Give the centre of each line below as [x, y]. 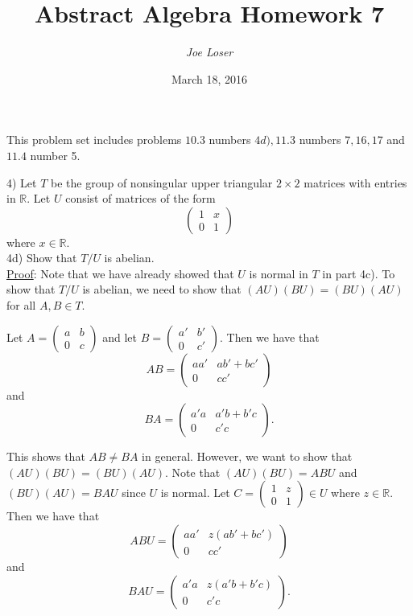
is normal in [279, 273]
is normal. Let [195, 493]
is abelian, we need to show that [162, 289]
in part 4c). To [359, 273]
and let [120, 337]
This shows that [46, 456]
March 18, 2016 [209, 78]
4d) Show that [42, 258]
